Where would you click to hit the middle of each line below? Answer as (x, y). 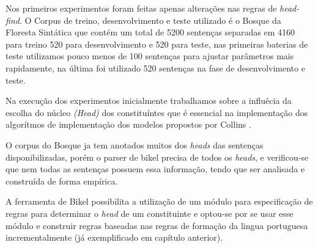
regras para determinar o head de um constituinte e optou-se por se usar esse (150, 213)
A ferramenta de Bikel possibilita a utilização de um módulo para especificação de (159, 201)
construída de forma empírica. (62, 181)
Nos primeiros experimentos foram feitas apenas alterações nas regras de (141, 8)
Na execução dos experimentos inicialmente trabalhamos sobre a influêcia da (149, 100)
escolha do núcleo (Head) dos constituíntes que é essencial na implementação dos (157, 112)
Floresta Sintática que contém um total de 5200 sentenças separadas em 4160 (150, 32)
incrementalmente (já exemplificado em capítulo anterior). (114, 237)
